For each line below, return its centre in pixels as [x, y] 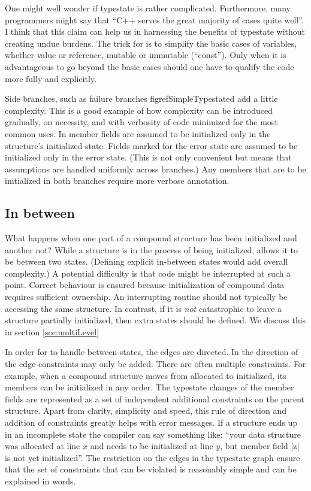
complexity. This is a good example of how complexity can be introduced [139, 110]
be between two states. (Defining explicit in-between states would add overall [147, 261]
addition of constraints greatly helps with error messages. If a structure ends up [151, 422]
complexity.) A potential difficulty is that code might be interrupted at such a [148, 273]
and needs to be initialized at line [152, 446]
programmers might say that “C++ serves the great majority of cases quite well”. [154, 19]
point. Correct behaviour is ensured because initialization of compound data [145, 285]
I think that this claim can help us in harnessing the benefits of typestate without [155, 31]
